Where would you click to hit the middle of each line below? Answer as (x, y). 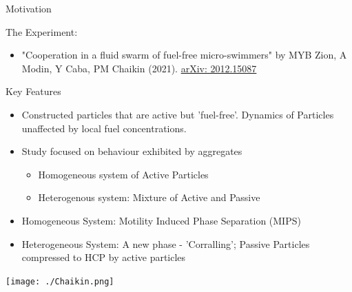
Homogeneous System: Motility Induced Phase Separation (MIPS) (161, 220)
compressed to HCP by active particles (104, 257)
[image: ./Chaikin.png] (60, 281)
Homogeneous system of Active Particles (123, 174)
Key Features (33, 91)
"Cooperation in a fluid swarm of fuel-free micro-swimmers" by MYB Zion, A (184, 55)
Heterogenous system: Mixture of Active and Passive (149, 197)
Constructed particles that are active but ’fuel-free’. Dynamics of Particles (178, 114)
